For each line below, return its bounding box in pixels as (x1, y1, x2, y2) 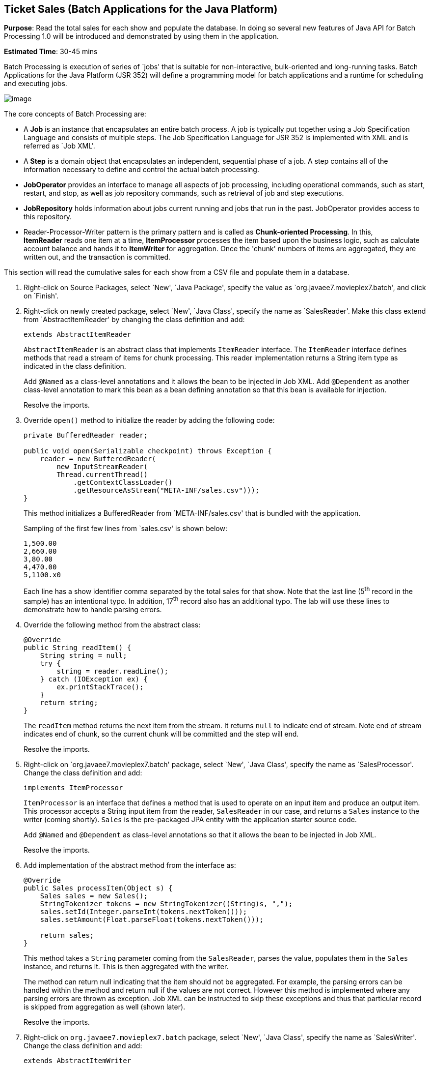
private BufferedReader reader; (24, 431, 148, 440)
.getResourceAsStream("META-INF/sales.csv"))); (73, 486, 260, 495)
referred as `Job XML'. (24, 142, 95, 150)
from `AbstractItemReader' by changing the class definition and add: (24, 315, 245, 324)
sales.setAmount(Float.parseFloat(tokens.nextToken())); (40, 915, 264, 923)
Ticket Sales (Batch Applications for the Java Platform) (4, 3, 278, 15)
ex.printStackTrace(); (56, 682, 144, 691)
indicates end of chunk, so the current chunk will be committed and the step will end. (24, 729, 299, 738)
